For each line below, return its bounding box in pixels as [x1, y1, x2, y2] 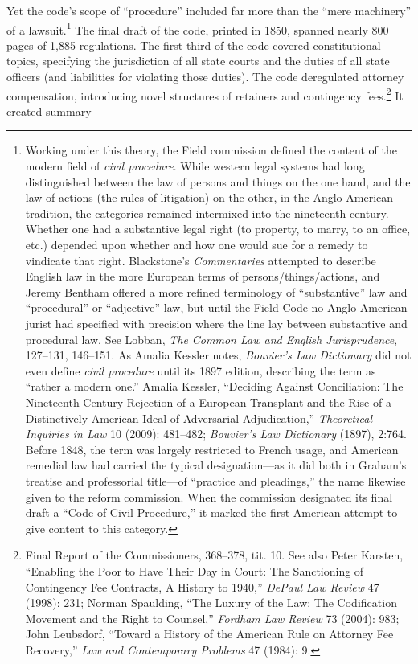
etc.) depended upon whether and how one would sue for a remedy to [25, 236, 368, 253]
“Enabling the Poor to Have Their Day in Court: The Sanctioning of [25, 562, 364, 579]
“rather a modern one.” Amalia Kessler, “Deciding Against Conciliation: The [25, 378, 404, 395]
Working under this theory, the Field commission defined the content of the [25, 141, 397, 158]
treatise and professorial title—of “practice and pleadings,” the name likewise [25, 472, 406, 489]
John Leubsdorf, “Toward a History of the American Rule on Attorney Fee [25, 625, 394, 642]
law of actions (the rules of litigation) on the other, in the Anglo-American [25, 189, 394, 206]
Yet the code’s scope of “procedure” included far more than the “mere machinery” [6, 2, 412, 18]
